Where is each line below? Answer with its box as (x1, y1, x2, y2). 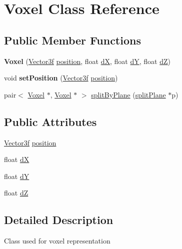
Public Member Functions (4, 32, 141, 47)
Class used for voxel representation (4, 235, 110, 246)
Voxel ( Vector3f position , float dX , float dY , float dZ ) (4, 55, 171, 66)
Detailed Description (4, 212, 113, 227)
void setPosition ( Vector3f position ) (4, 72, 118, 83)
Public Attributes (4, 113, 97, 129)
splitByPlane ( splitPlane (91, 89, 166, 99)
